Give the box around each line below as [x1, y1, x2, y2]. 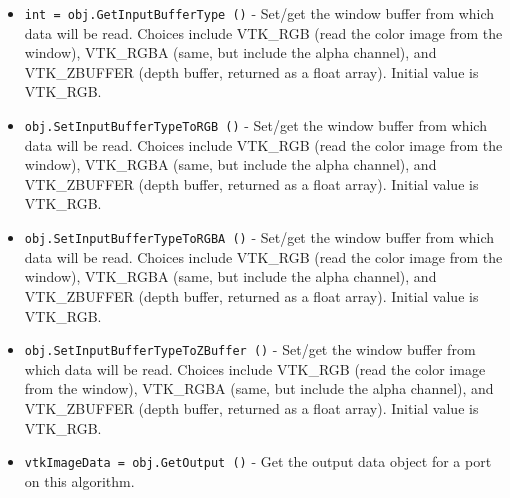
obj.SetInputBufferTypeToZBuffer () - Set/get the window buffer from [24, 339, 476, 360]
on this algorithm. [24, 470, 135, 491]
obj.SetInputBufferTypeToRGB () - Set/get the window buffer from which [24, 115, 487, 136]
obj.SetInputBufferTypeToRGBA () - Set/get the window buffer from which [24, 227, 495, 248]
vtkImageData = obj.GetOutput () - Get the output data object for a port [24, 451, 492, 472]
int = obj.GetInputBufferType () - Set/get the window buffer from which [24, 3, 495, 23]
